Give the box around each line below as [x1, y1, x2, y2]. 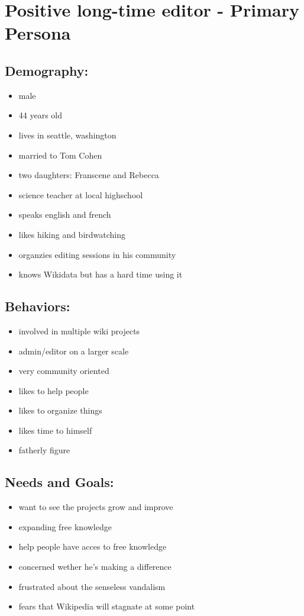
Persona [5, 21, 71, 45]
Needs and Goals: [5, 473, 114, 491]
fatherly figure [18, 444, 70, 456]
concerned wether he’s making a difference [18, 560, 172, 573]
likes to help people [18, 384, 89, 396]
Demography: [5, 61, 89, 79]
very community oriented [18, 365, 109, 377]
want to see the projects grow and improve [18, 501, 173, 513]
